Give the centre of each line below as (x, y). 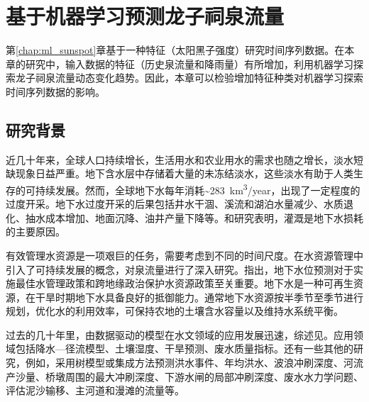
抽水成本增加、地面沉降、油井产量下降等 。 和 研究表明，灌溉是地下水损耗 (194, 217)
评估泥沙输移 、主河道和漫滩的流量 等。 (95, 390)
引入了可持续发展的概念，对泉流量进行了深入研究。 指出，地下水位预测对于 (180, 269)
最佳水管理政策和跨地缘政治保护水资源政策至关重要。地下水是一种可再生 (184, 283)
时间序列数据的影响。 (55, 91)
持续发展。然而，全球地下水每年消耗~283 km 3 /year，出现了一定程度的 (198, 189)
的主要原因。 (35, 231)
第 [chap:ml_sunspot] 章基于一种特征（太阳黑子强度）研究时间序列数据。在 (175, 50)
